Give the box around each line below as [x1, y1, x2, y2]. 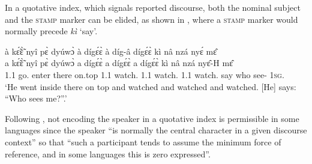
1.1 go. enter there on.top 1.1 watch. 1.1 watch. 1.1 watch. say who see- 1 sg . [5, 68, 284, 80]
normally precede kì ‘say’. [5, 25, 98, 37]
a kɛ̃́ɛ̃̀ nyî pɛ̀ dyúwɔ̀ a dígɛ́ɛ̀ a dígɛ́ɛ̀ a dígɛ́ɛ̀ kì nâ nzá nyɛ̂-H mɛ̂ [5, 56, 233, 69]
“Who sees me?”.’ [5, 92, 67, 105]
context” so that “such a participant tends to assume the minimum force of [5, 135, 281, 148]
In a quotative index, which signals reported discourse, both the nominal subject [5, 1, 301, 13]
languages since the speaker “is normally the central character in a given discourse [5, 124, 307, 136]
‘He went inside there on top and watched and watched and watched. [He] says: [5, 80, 296, 93]
